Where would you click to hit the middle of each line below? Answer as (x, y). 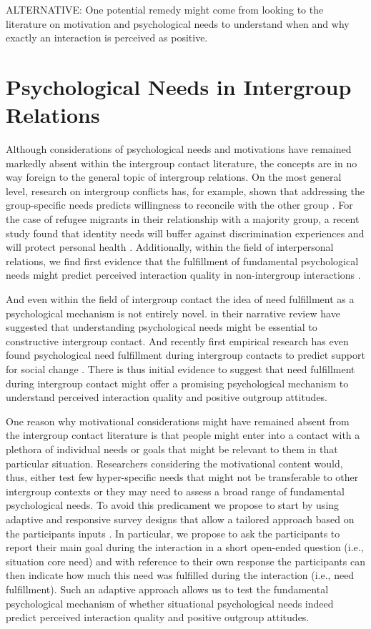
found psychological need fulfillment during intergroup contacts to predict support (185, 355)
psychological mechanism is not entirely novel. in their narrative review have (173, 313)
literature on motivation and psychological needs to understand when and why (178, 23)
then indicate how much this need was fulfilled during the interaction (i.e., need (180, 575)
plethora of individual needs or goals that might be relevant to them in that (172, 449)
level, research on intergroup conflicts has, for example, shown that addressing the (185, 190)
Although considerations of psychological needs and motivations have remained (179, 149)
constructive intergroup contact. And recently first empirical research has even (177, 341)
